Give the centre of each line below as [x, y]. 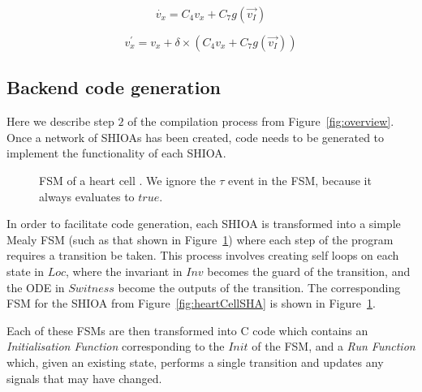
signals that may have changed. [84, 378]
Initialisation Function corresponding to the [116, 346]
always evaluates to [87, 196]
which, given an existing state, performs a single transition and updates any [195, 362]
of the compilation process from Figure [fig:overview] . [261, 121]
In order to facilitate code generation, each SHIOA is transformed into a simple [204, 224]
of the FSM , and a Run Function [334, 346]
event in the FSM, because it [300, 180]
